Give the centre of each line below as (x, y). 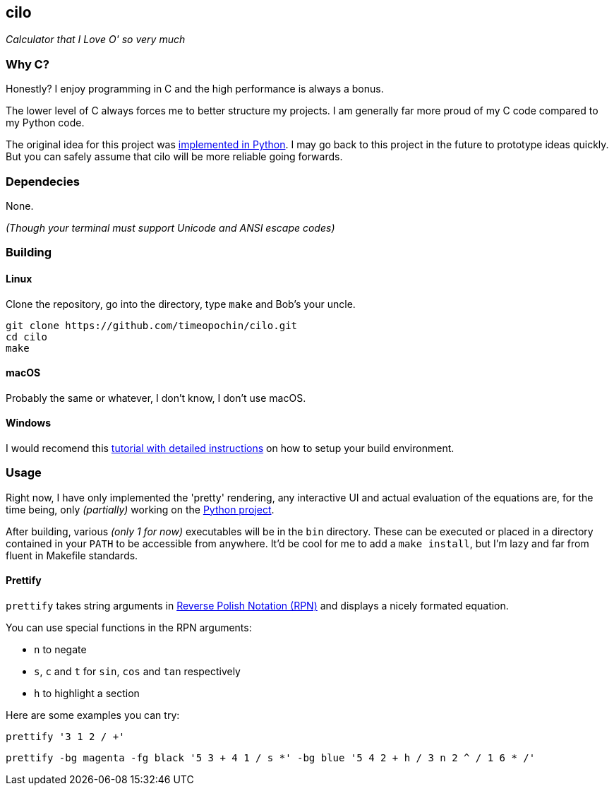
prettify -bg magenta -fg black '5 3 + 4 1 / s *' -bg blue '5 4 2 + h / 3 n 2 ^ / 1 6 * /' (271, 757)
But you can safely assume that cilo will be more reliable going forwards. (174, 157)
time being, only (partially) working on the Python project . (140, 509)
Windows (28, 423)
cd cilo (27, 337)
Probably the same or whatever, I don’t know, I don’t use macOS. (156, 398)
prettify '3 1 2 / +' (65, 736)
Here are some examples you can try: (93, 715)
